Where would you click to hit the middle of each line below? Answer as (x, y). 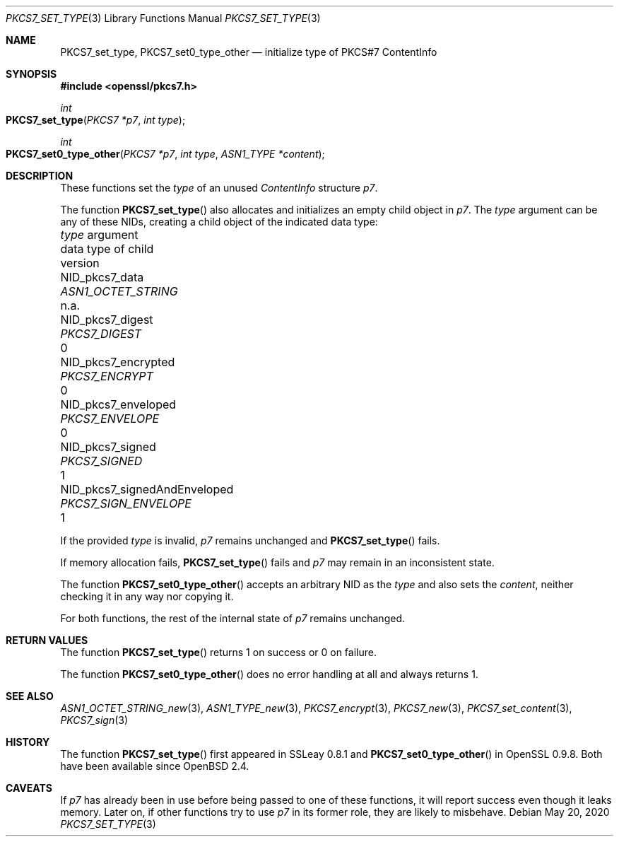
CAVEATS (29, 788)
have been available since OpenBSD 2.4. (155, 766)
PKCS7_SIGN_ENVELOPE (126, 503)
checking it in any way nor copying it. (147, 596)
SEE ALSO (30, 696)
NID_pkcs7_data (102, 277)
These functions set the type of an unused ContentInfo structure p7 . (219, 188)
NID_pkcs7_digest (107, 320)
